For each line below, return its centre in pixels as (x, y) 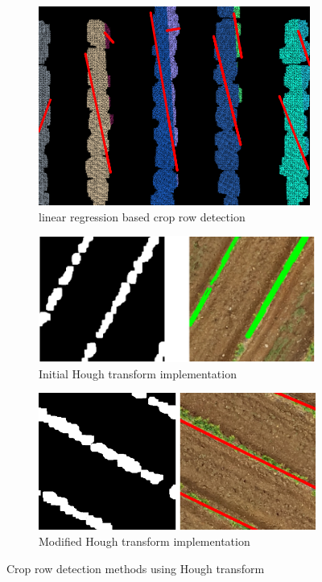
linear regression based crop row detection (142, 216)
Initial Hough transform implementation (138, 373)
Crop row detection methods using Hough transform (136, 568)
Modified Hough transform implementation (144, 541)
